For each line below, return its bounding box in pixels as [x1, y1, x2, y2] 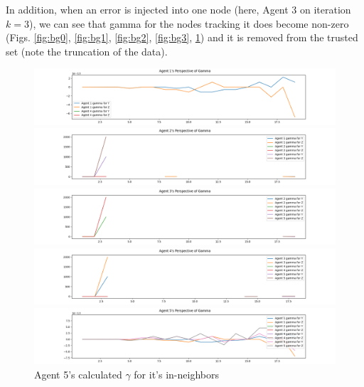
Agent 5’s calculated [34, 366, 122, 381]
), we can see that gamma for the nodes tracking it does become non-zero [28, 16, 349, 31]
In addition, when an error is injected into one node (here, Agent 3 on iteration [6, 2, 351, 16]
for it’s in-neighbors [134, 366, 219, 381]
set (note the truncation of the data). [6, 43, 168, 58]
